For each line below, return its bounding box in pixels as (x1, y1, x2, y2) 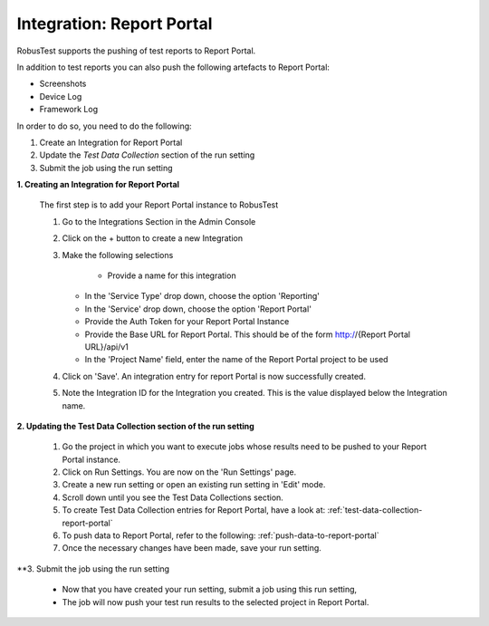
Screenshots (39, 78, 87, 90)
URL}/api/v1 (84, 341, 129, 352)
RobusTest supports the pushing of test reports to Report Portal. (16, 45, 256, 56)
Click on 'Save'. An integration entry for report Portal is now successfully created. (62, 371, 367, 381)
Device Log (39, 91, 82, 101)
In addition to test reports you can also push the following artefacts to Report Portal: (16, 62, 331, 72)
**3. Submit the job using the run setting (16, 563, 170, 574)
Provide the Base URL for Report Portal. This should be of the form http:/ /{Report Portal (84, 329, 411, 340)
